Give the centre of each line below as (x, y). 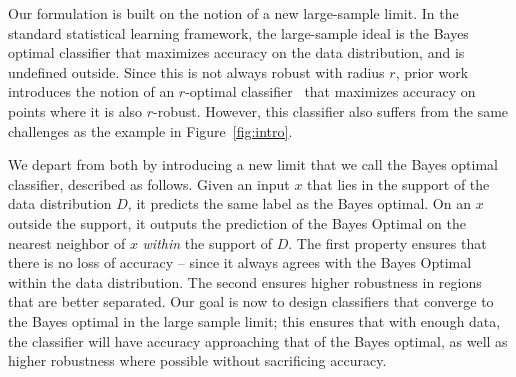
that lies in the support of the (398, 183)
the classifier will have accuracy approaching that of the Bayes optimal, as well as (258, 340)
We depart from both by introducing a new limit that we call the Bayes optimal (253, 164)
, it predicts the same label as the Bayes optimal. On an (299, 203)
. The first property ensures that (387, 242)
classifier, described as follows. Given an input (149, 183)
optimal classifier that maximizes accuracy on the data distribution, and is (236, 52)
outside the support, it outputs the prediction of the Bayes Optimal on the (237, 222)
